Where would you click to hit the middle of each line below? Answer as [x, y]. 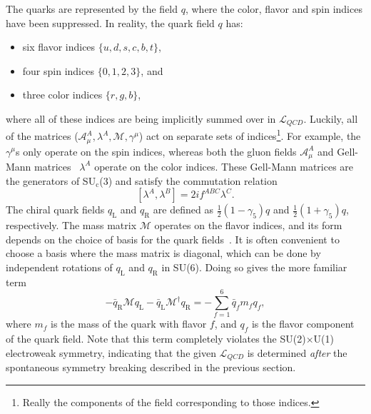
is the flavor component [303, 324]
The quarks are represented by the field [92, 9]
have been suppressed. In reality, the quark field [110, 22]
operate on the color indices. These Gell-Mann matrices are [224, 166]
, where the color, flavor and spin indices [274, 9]
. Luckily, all [331, 118]
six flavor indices [59, 47]
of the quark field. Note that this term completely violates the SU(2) [156, 339]
